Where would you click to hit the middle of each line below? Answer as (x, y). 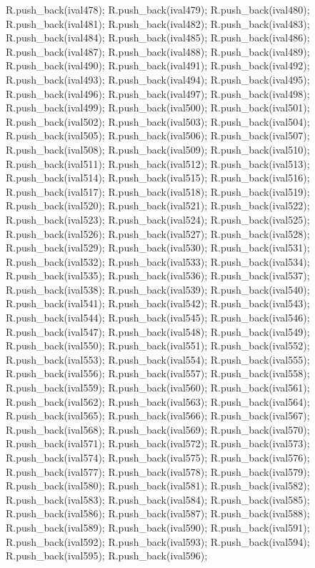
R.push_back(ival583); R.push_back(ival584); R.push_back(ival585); (158, 499)
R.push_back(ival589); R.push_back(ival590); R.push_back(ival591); (158, 527)
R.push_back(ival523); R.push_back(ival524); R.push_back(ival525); (158, 219)
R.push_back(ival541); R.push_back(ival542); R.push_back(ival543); (158, 303)
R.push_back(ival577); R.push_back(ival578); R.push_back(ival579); (158, 471)
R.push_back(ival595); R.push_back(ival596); (107, 555)
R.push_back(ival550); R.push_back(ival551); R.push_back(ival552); (158, 345)
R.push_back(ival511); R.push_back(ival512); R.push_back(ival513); (158, 163)
